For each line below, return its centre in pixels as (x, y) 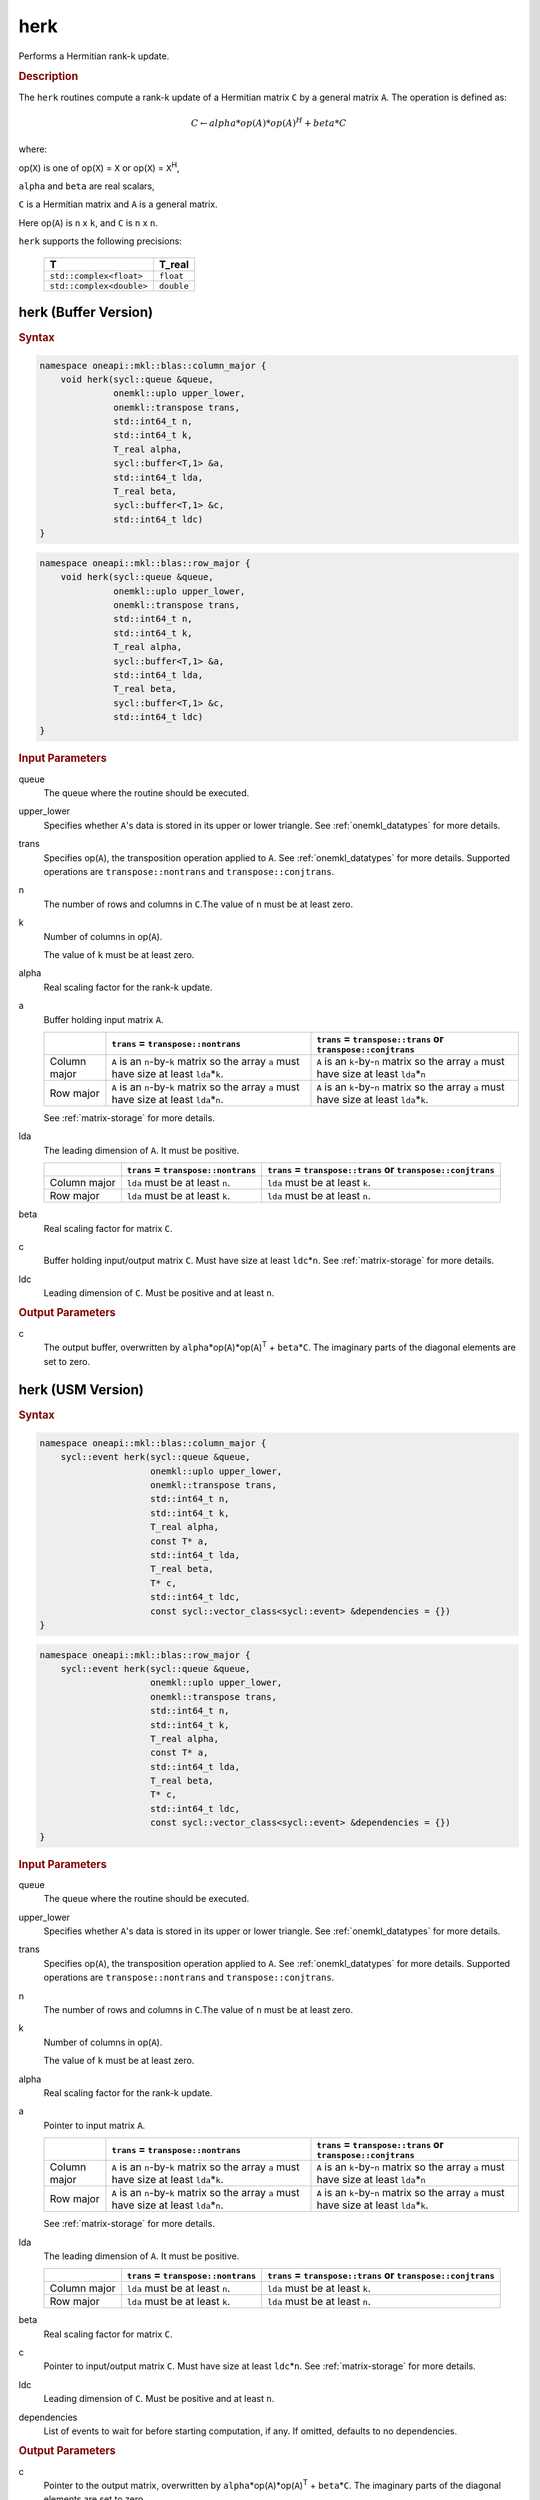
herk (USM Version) (81, 1390)
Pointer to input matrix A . (94, 2125)
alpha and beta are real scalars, (86, 186)
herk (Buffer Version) (86, 311)
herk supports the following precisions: (100, 241)
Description (48, 77)
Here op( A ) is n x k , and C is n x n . (88, 222)
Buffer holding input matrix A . (103, 1019)
